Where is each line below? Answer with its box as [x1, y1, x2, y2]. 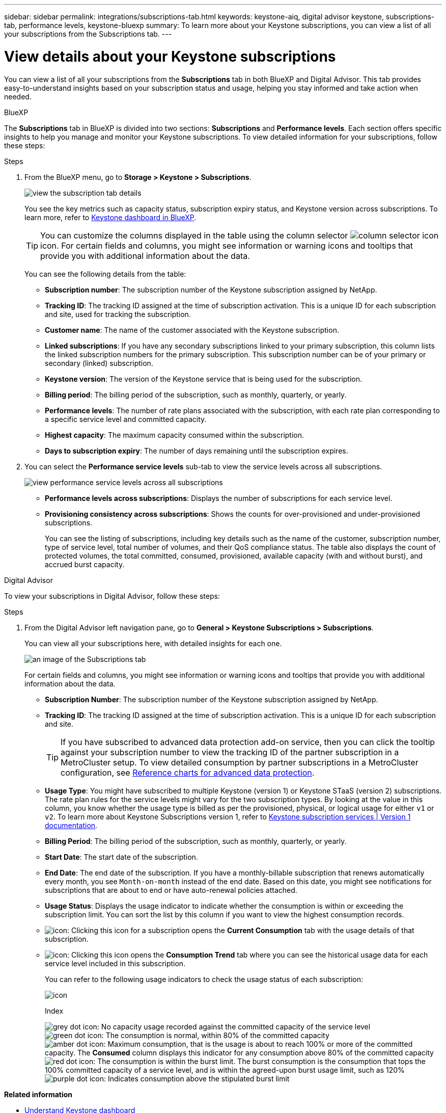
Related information [4, 1090, 73, 1099]
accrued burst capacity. [45, 560, 125, 569]
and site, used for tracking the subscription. [45, 309, 191, 319]
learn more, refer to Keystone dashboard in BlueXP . [24, 213, 197, 222]
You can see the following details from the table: [24, 269, 186, 278]
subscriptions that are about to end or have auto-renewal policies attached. [45, 885, 297, 894]
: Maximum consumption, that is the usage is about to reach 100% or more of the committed [103, 1039, 413, 1048]
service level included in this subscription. [45, 959, 186, 968]
